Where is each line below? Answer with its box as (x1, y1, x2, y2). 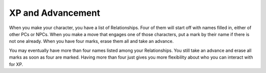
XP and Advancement (9, 7, 100, 18)
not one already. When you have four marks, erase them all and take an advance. (9, 38, 174, 44)
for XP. (9, 61, 23, 67)
